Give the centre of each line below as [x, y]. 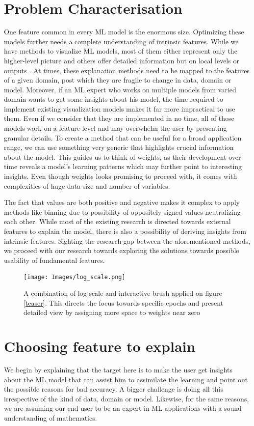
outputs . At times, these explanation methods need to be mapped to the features [127, 70]
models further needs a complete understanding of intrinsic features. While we [121, 41]
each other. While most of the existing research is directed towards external [117, 221]
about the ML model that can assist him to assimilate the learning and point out [126, 379]
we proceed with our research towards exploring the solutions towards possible [122, 250]
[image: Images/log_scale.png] [75, 277]
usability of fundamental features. [54, 260]
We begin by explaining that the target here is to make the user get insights [118, 369]
